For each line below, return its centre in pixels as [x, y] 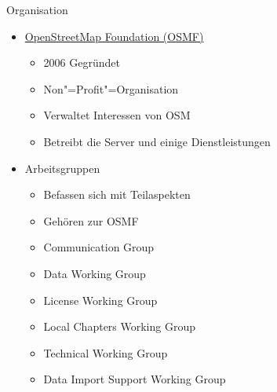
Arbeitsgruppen [62, 168]
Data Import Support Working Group [135, 379]
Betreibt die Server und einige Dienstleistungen [157, 141]
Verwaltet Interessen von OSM [117, 115]
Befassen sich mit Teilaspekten [117, 194]
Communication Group [99, 247]
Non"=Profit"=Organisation [111, 88]
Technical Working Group [106, 352]
